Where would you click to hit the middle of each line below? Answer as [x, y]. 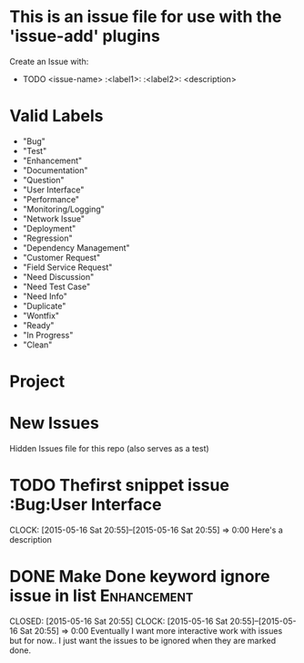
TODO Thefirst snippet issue [120, 486]
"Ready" [38, 325]
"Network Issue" [53, 218]
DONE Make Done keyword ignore [140, 577]
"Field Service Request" [67, 267]
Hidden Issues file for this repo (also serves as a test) [109, 448]
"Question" [44, 180]
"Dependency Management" [76, 247]
